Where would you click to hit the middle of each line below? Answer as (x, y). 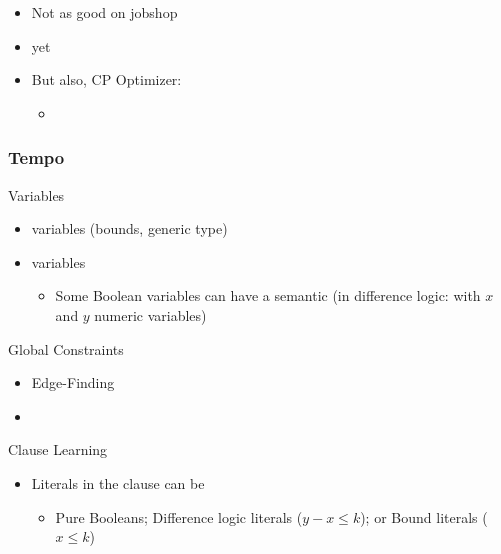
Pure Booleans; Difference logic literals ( (179, 516)
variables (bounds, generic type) (129, 228)
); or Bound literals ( (424, 516)
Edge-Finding (73, 382)
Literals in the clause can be (118, 482)
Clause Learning (58, 449)
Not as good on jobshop (104, 12)
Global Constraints (66, 348)
